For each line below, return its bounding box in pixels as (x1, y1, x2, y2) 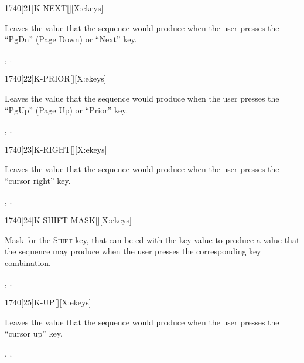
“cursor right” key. (5, 174, 71, 186)
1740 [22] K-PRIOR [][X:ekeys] (5, 72, 107, 85)
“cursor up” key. (5, 327, 63, 340)
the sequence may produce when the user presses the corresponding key (5, 245, 261, 257)
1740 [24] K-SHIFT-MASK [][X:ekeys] (5, 214, 132, 226)
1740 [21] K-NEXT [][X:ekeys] (5, 2, 104, 14)
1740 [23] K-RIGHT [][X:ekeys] (5, 143, 107, 155)
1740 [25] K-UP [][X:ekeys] (5, 296, 91, 308)
